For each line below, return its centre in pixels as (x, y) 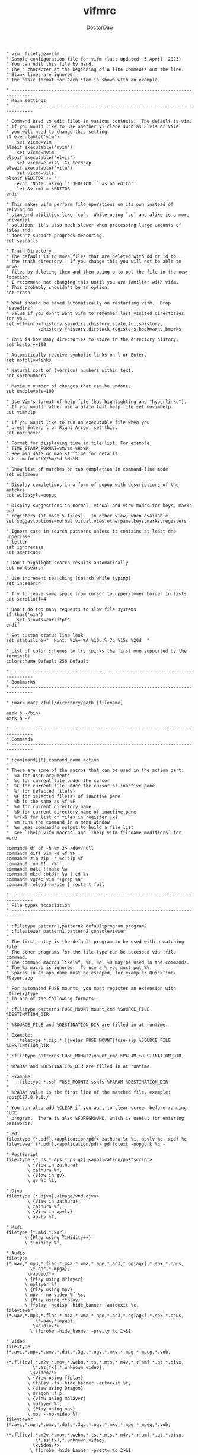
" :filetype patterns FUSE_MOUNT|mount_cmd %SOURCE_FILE (78, 1009)
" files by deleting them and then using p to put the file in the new (96, 272)
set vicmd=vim (34, 142)
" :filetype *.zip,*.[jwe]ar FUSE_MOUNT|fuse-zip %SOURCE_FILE (88, 1040)
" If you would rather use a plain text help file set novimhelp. (90, 407)
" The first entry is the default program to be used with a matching (95, 942)
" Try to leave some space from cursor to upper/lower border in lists (96, 594)
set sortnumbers (26, 376)
